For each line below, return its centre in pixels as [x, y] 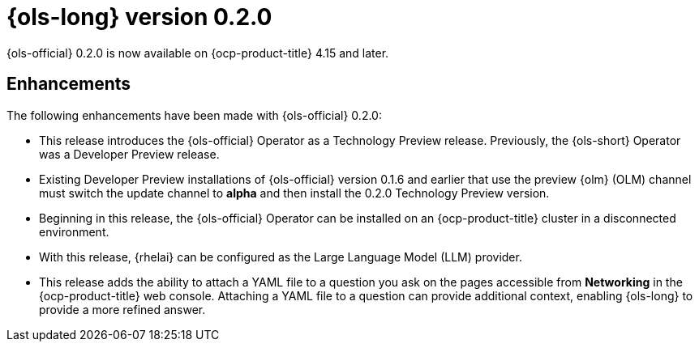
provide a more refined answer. [122, 309]
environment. [74, 231]
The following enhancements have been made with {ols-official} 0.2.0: [194, 115]
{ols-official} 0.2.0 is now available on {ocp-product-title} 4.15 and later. [198, 53]
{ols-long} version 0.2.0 [139, 17]
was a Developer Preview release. [129, 154]
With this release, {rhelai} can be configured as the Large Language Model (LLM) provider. [281, 257]
